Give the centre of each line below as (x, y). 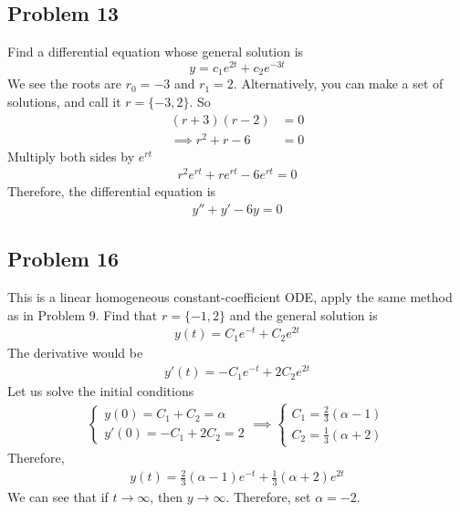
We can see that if (58, 497)
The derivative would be (75, 353)
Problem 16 (63, 259)
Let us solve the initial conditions (101, 391)
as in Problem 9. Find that (83, 314)
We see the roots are (65, 84)
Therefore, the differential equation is (112, 191)
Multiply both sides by (71, 156)
